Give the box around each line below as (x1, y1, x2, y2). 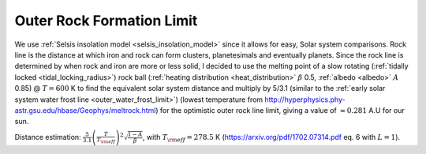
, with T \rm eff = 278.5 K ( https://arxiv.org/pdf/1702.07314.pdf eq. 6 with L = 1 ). (142, 132, 401, 144)
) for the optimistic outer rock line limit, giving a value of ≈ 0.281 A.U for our (155, 105, 405, 115)
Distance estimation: (14, 132, 82, 141)
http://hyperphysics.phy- (264, 95, 346, 104)
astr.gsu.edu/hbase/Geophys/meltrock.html (14, 105, 156, 115)
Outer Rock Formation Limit (14, 12, 198, 29)
